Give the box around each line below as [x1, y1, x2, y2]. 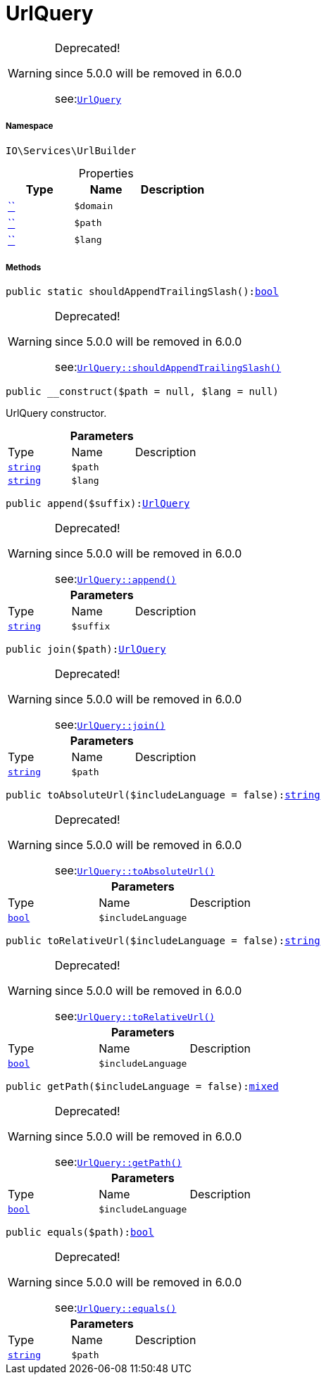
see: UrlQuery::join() [54, 717, 165, 732]
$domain [74, 201, 113, 212]
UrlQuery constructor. [6, 407, 107, 420]
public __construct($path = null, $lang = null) [6, 386, 279, 398]
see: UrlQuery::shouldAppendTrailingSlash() [54, 360, 282, 375]
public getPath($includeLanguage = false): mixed [6, 1081, 279, 1093]
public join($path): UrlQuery [6, 644, 166, 655]
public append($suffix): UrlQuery [6, 498, 190, 510]
